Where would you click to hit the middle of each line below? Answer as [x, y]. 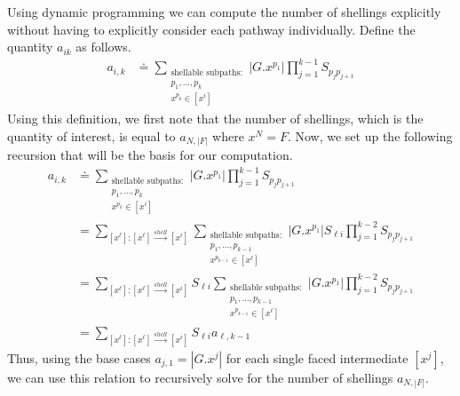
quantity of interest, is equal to [91, 135]
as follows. [103, 47]
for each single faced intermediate [317, 358]
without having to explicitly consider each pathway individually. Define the [211, 29]
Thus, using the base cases [79, 358]
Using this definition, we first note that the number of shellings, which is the [215, 119]
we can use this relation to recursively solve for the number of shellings [200, 378]
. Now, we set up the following [370, 135]
